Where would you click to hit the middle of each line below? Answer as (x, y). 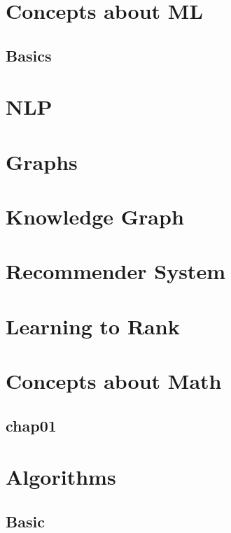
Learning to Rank (93, 326)
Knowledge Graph (95, 216)
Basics (29, 55)
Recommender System (115, 271)
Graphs (42, 161)
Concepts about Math (114, 381)
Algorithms (61, 477)
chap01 (31, 425)
